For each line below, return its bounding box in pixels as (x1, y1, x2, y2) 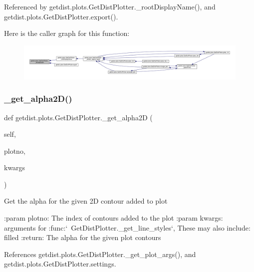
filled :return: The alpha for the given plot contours (4, 232, 161, 243)
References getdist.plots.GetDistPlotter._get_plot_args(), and (4, 249, 196, 259)
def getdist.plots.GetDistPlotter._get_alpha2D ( (4, 112, 153, 122)
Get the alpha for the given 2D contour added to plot (4, 196, 168, 206)
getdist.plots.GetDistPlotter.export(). (4, 11, 118, 21)
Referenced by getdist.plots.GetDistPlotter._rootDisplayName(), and (4, 1, 216, 11)
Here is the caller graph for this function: (4, 28, 130, 38)
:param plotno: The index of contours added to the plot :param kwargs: (4, 213, 223, 223)
